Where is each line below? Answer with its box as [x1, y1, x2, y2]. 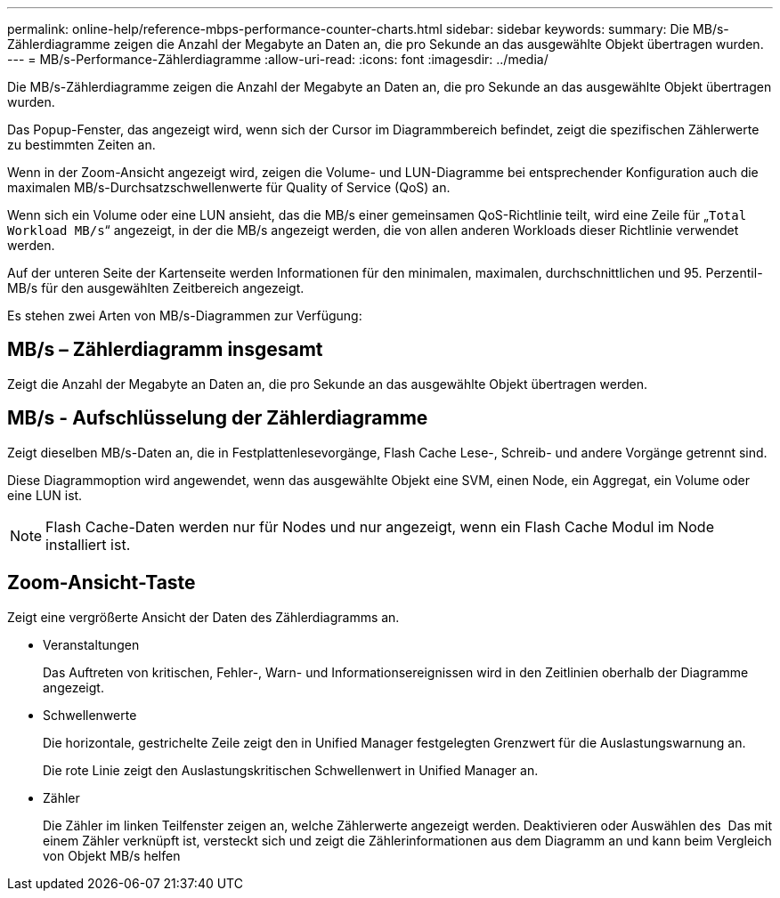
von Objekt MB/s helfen [43, 847, 181, 863]
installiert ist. [45, 535, 131, 554]
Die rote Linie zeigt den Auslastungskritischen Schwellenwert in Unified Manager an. [43, 762, 539, 778]
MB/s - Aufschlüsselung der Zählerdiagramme [7, 407, 428, 430]
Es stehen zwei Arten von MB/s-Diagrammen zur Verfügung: [7, 308, 362, 323]
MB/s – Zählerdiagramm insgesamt [7, 338, 323, 361]
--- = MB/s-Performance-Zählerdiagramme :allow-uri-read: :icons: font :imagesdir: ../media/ [7, 52, 548, 67]
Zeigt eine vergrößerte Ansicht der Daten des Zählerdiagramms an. [7, 609, 400, 625]
